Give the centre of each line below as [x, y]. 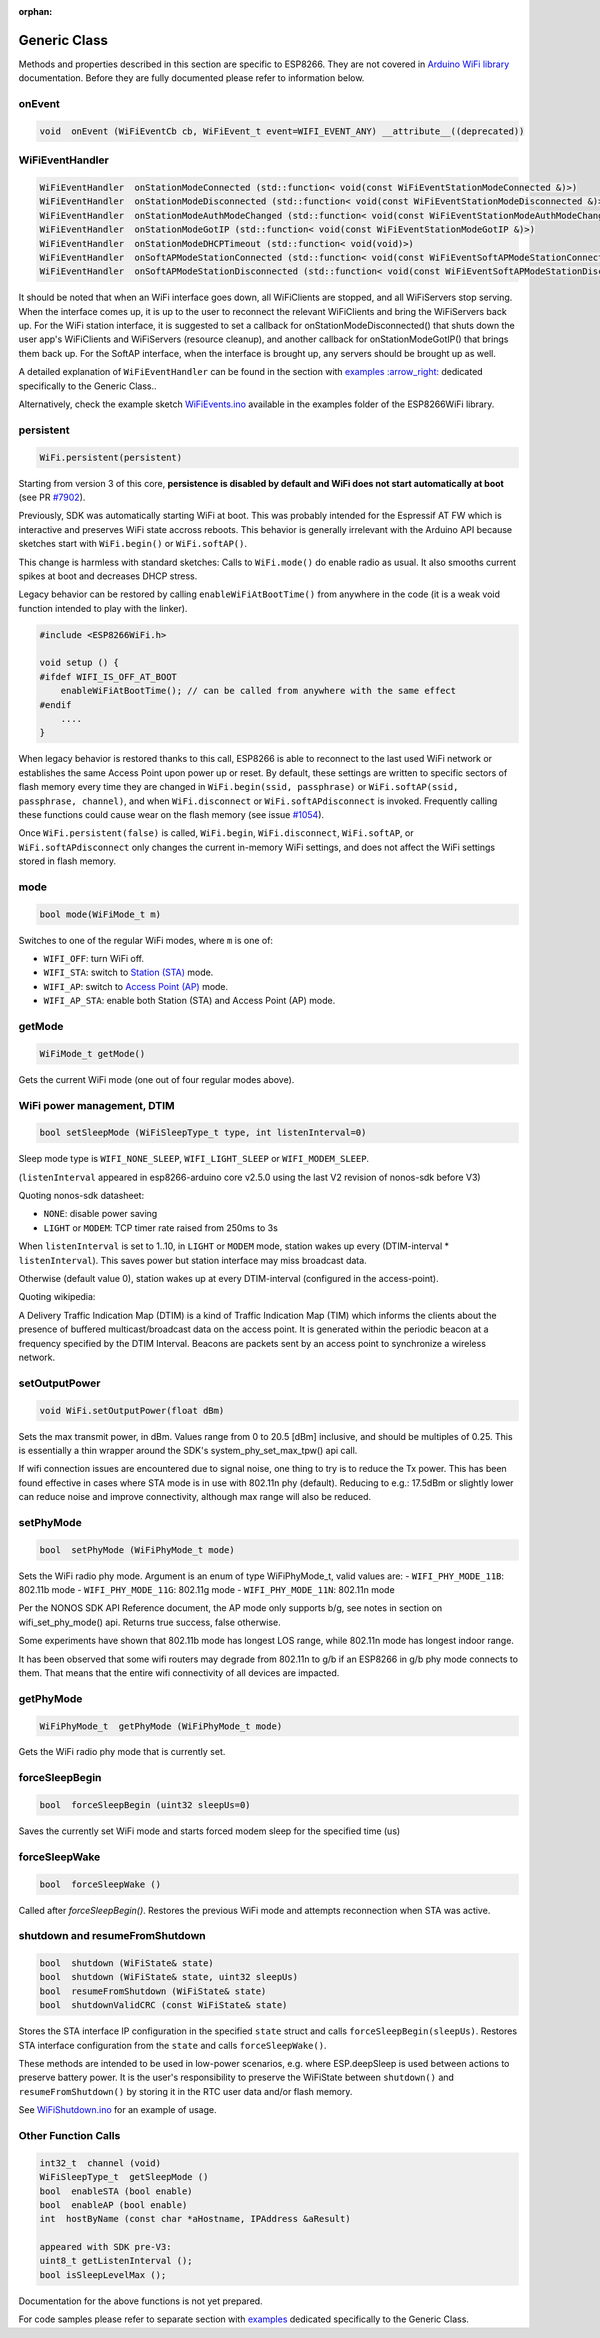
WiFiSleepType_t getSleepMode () [124, 2177]
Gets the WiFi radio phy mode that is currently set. [122, 1752]
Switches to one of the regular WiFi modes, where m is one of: [146, 940]
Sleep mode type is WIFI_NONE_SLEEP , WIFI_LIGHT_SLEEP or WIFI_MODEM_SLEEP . [194, 1159]
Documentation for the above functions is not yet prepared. [141, 2301]
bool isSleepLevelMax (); [103, 2274]
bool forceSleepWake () [100, 1884]
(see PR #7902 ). [52, 497]
